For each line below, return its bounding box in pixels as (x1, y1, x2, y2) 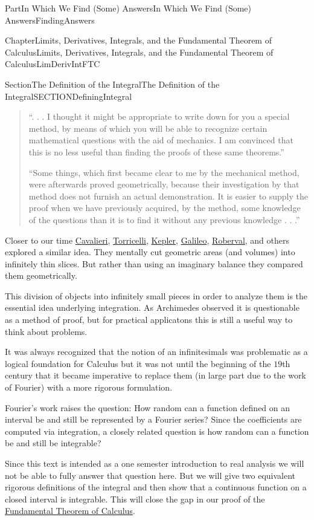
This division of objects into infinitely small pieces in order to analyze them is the (5, 289, 308, 302)
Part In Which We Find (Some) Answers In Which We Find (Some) (5, 2, 252, 14)
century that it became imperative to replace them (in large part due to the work (5, 369, 306, 382)
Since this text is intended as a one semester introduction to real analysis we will (5, 457, 304, 469)
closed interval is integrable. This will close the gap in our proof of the (5, 492, 265, 505)
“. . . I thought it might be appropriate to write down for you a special (28, 110, 290, 123)
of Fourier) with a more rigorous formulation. (5, 381, 173, 394)
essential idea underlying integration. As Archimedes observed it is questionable (5, 301, 300, 314)
